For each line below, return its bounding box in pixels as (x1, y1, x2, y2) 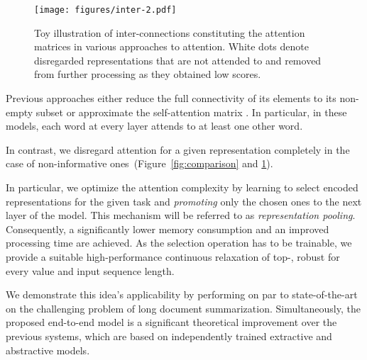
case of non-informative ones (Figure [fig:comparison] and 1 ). (6, 156, 273, 171)
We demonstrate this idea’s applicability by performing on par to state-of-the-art (6, 287, 358, 302)
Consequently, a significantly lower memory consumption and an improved (6, 221, 329, 236)
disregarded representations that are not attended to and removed (34, 52, 322, 67)
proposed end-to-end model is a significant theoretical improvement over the (6, 315, 337, 330)
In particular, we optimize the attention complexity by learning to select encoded (6, 180, 358, 194)
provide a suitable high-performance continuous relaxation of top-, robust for (6, 249, 340, 264)
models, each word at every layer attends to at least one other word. (6, 118, 303, 133)
